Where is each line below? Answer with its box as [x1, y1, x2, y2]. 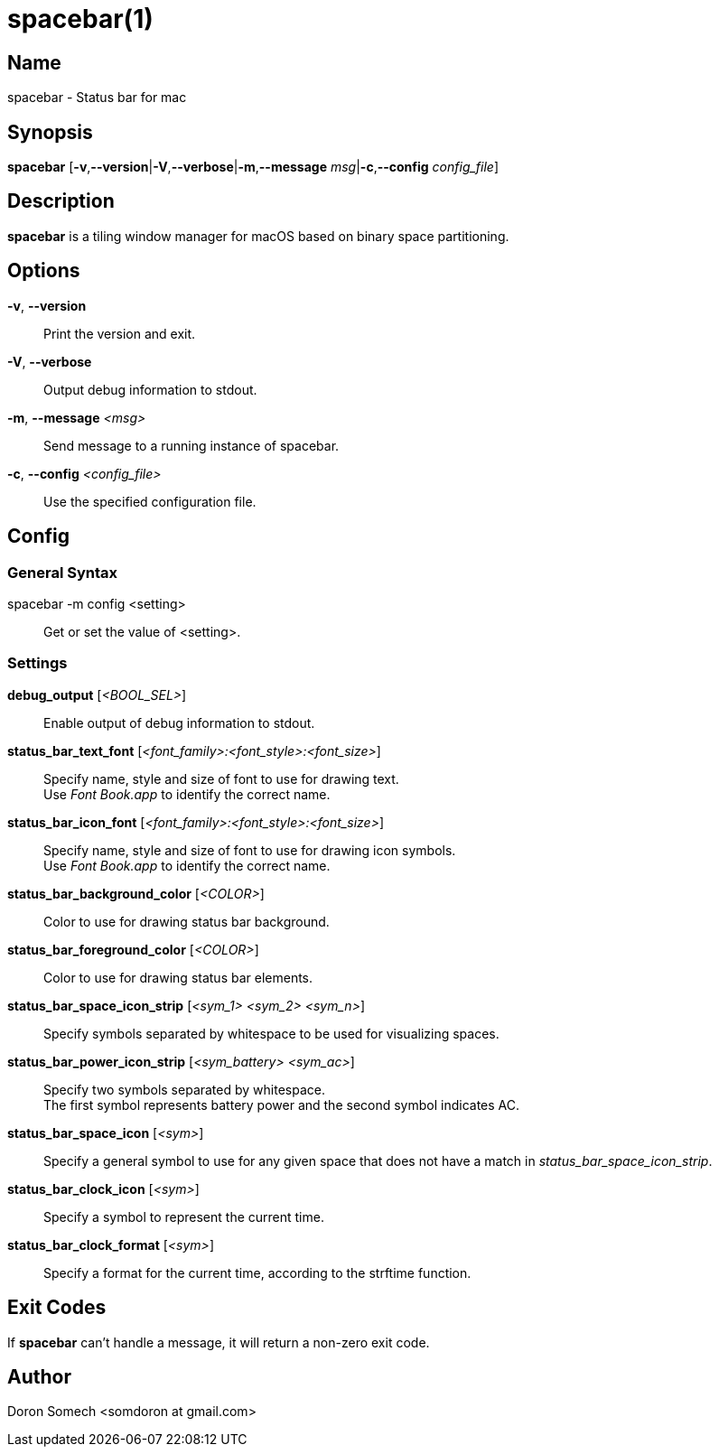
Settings [7, 654, 68, 673]
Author [7, 1365, 71, 1388]
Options [7, 259, 80, 283]
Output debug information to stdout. [43, 381, 257, 397]
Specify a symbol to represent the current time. [43, 1208, 324, 1225]
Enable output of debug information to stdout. [43, 714, 315, 731]
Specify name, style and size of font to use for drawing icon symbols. [43, 842, 456, 858]
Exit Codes [7, 1296, 107, 1319]
